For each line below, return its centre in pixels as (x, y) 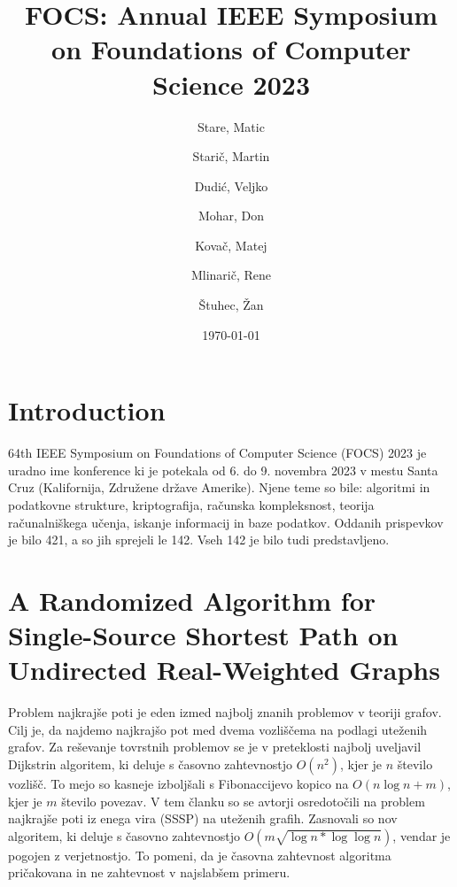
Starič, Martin (231, 156)
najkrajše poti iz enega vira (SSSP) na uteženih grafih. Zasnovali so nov (203, 818)
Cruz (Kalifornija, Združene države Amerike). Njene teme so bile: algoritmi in (219, 487)
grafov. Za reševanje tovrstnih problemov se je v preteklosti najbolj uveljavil (215, 747)
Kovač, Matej (231, 245)
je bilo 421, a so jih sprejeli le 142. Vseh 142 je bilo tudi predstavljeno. (199, 540)
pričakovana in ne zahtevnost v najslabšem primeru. (149, 872)
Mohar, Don (231, 216)
